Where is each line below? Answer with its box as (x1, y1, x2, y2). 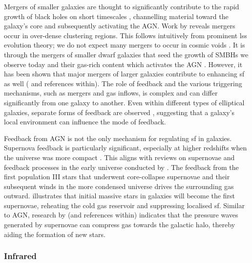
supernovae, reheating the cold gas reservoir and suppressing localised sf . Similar (4, 200, 245, 210)
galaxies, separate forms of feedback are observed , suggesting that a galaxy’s (4, 107, 235, 117)
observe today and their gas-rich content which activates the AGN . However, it (4, 59, 243, 69)
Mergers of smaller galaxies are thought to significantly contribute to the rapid (4, 1, 239, 11)
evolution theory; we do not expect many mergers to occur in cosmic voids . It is (4, 40, 245, 50)
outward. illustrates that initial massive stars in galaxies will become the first (4, 191, 235, 201)
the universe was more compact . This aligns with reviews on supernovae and (4, 152, 235, 162)
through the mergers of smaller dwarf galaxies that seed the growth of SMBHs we (4, 49, 249, 59)
